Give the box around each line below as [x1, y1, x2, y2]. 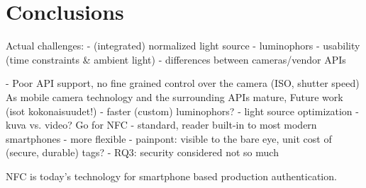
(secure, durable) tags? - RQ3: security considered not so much [6, 145, 279, 160]
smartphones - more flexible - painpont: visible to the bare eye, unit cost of [6, 131, 332, 146]
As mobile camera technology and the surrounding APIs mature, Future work [6, 89, 343, 104]
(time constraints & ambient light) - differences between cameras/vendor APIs [6, 52, 346, 66]
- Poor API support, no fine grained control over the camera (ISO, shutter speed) [6, 76, 360, 90]
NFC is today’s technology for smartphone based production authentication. [6, 168, 337, 183]
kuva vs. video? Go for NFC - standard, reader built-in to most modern [6, 117, 317, 132]
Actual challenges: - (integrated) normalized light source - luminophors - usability [6, 38, 360, 53]
